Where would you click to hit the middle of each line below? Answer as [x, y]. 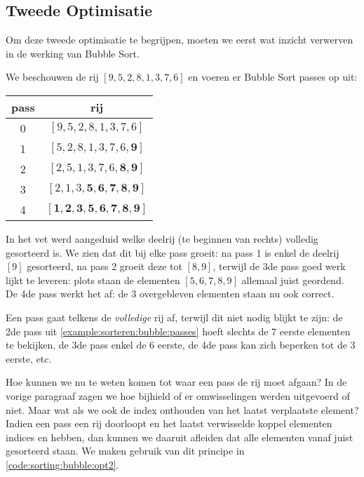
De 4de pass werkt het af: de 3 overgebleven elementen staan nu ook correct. [170, 294]
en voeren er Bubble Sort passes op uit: [273, 77]
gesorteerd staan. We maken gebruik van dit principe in [125, 451]
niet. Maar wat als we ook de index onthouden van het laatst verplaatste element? [182, 409]
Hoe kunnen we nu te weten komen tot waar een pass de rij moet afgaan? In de [176, 382]
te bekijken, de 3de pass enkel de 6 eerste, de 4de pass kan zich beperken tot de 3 [181, 345]
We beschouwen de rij [52, 77]
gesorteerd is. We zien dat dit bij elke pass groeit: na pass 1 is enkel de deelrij [173, 252]
